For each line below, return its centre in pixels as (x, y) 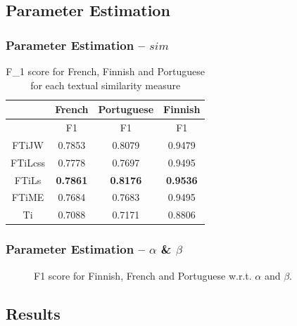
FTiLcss (28, 162)
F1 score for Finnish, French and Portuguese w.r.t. (143, 275)
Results (33, 313)
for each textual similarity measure (106, 85)
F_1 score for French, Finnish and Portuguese (106, 71)
